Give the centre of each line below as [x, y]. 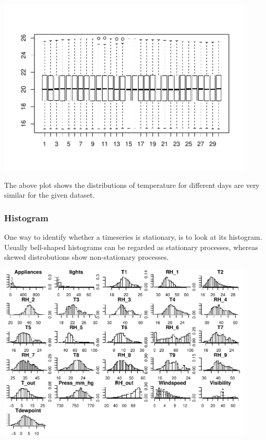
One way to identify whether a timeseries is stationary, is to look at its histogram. [133, 237]
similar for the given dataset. [50, 195]
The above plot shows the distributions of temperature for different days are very [132, 185]
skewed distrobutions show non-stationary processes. [87, 257]
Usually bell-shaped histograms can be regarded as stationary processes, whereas [131, 247]
